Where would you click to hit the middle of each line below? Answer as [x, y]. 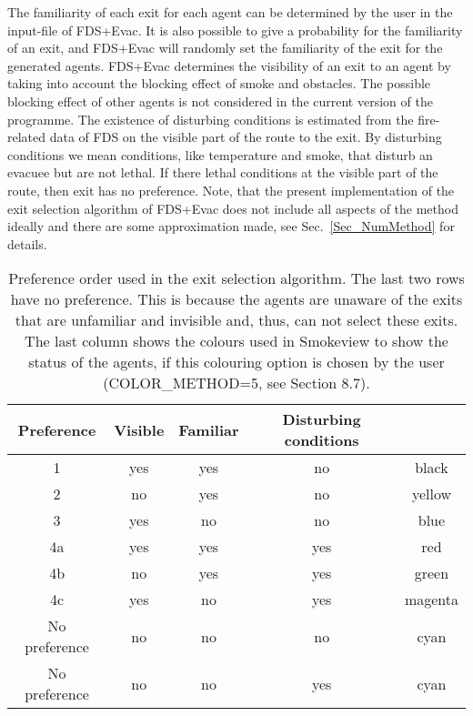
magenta [431, 600]
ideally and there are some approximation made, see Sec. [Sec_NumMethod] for [231, 226]
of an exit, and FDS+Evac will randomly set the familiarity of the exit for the [225, 48]
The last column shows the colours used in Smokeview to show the [236, 341]
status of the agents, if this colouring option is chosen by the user [236, 362]
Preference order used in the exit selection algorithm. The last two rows [236, 278]
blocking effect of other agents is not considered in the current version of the [220, 101]
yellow [431, 494]
